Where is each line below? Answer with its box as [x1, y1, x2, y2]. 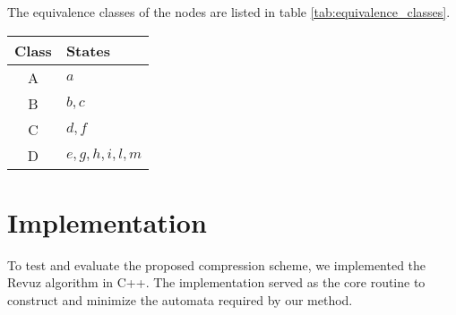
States [65, 39, 111, 61]
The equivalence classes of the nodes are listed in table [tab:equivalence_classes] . [7, 3, 451, 21]
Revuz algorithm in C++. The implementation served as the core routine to [7, 273, 426, 292]
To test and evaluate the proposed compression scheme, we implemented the [7, 255, 426, 274]
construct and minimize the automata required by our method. [7, 290, 353, 309]
